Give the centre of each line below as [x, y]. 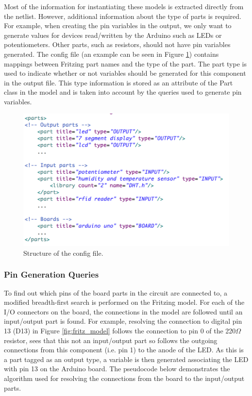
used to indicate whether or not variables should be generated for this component [125, 73]
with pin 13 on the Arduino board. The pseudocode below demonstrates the [117, 369]
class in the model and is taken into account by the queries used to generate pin [123, 92]
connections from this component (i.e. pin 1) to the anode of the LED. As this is [124, 350]
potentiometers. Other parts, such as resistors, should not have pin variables [117, 44]
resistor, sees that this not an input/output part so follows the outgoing [111, 340]
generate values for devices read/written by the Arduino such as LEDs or [113, 35]
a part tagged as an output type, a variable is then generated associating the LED [126, 359]
